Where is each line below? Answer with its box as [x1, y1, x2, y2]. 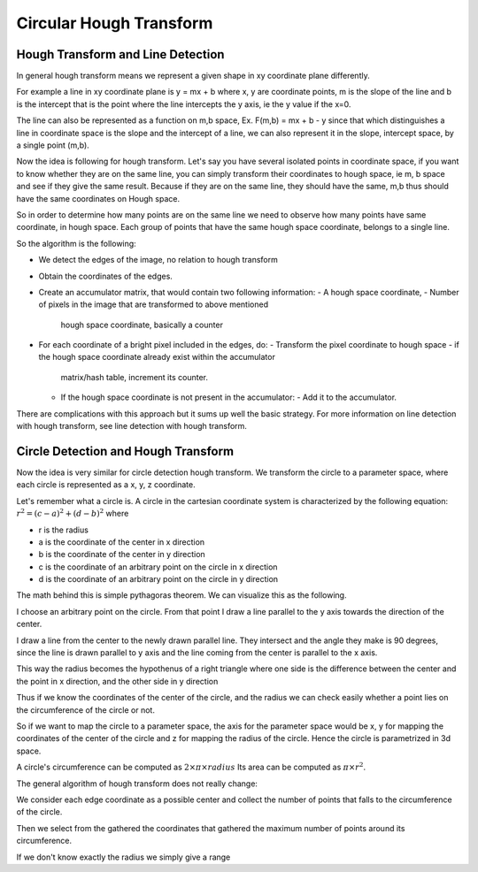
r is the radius [38, 524, 89, 535]
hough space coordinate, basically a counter [60, 319, 223, 330]
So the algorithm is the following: [16, 238, 136, 249]
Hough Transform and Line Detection [16, 47, 225, 62]
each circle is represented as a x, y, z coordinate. [16, 479, 196, 490]
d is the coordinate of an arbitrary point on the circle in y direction [38, 574, 279, 585]
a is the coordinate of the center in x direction [38, 536, 205, 547]
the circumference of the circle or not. [16, 704, 155, 715]
